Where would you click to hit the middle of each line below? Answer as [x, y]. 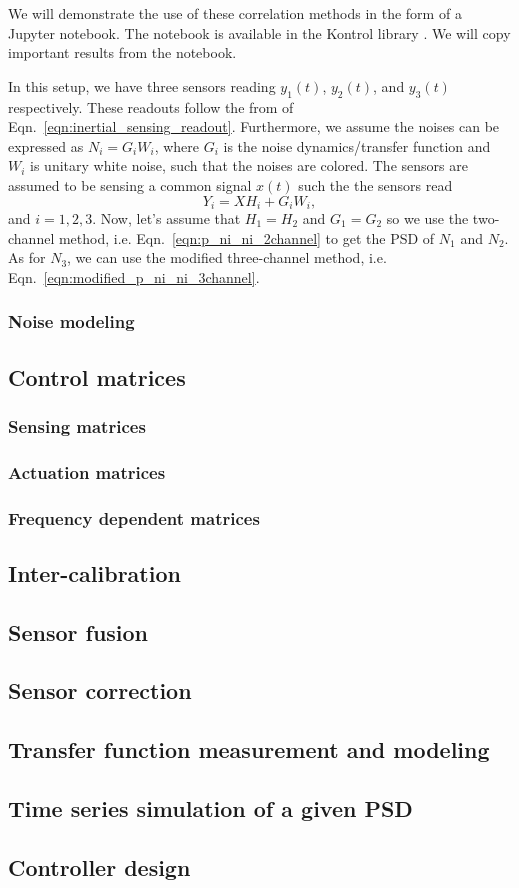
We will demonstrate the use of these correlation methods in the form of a [235, 13]
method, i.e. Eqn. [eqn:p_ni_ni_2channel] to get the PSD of [246, 237]
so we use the [427, 218]
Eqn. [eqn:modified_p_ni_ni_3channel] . [134, 276]
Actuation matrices [87, 471]
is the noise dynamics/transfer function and [357, 145]
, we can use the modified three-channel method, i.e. [227, 257]
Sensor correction [100, 690]
